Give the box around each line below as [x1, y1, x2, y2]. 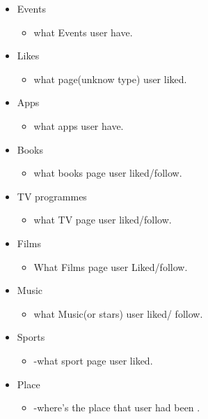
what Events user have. [33, 24, 133, 39]
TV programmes [17, 189, 87, 203]
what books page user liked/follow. [33, 166, 182, 180]
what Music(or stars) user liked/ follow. [33, 306, 203, 321]
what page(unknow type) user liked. [33, 71, 187, 86]
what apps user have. [33, 118, 124, 133]
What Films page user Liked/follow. [33, 259, 188, 274]
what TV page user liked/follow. [33, 212, 172, 227]
